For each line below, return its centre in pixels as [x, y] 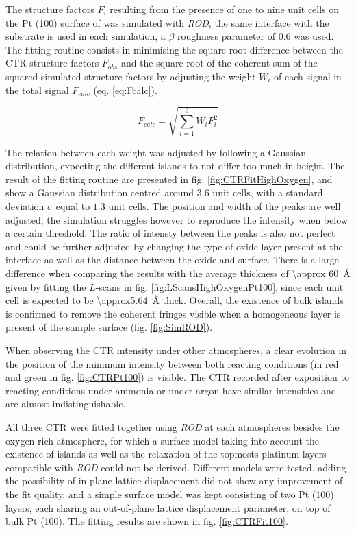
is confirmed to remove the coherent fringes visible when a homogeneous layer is [173, 313]
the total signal [37, 90]
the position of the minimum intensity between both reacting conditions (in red [172, 363]
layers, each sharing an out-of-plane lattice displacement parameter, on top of [168, 507]
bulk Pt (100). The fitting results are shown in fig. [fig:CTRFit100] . [147, 521]
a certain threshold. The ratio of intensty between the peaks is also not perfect [170, 233]
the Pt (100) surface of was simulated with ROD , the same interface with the [167, 22]
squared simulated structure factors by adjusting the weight [131, 76]
